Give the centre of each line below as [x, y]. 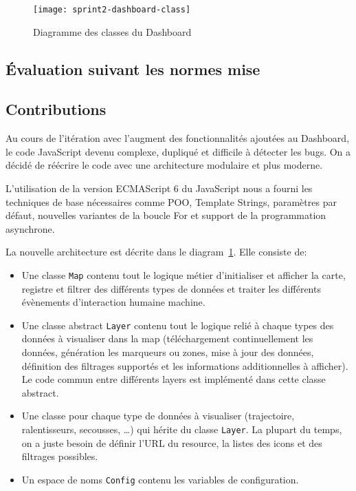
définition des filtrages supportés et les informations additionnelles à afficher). [185, 365]
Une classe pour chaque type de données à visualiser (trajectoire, [158, 416]
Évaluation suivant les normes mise [133, 69]
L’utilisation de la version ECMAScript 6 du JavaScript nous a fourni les [159, 188]
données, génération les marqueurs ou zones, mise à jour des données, [168, 352]
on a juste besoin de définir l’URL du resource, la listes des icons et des [172, 442]
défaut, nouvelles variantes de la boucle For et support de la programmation [166, 215]
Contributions [56, 109]
